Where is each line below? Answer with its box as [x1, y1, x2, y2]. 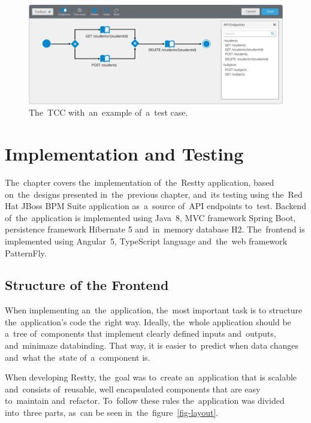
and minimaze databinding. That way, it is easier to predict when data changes [5, 339, 298, 352]
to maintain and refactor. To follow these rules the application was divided [5, 394, 285, 407]
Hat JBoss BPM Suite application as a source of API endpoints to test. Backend [5, 200, 306, 212]
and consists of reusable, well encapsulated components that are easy [5, 382, 261, 395]
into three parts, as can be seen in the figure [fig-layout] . [5, 406, 219, 419]
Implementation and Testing [5, 141, 244, 165]
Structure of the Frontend [5, 276, 169, 294]
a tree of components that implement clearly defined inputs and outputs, [5, 327, 276, 340]
